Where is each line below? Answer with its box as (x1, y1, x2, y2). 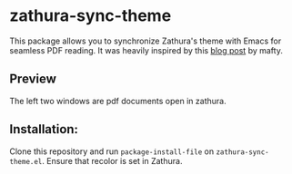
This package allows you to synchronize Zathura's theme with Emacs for (9, 35, 282, 46)
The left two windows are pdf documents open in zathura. (9, 95, 227, 106)
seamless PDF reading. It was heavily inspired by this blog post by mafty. (9, 44, 284, 55)
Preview (9, 72, 57, 87)
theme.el (9, 157, 43, 166)
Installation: (9, 121, 79, 137)
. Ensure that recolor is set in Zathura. (42, 155, 183, 166)
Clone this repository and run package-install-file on (9, 146, 215, 157)
